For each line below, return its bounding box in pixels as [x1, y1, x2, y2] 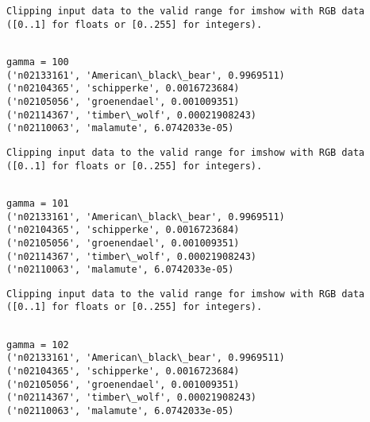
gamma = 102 [6, 339, 69, 350]
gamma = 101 [6, 197, 69, 209]
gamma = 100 [6, 56, 69, 68]
